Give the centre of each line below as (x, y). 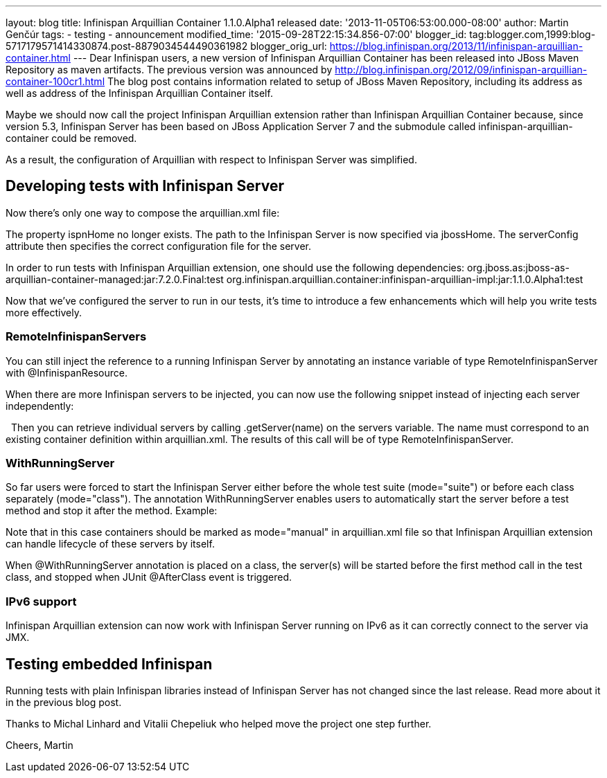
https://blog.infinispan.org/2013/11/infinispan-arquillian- (456, 46)
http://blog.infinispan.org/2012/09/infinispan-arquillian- (461, 70)
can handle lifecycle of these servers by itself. (110, 544)
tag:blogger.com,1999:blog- (533, 34)
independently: (40, 406)
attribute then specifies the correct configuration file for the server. (158, 246)
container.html (38, 58)
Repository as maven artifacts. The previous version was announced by (169, 70)
